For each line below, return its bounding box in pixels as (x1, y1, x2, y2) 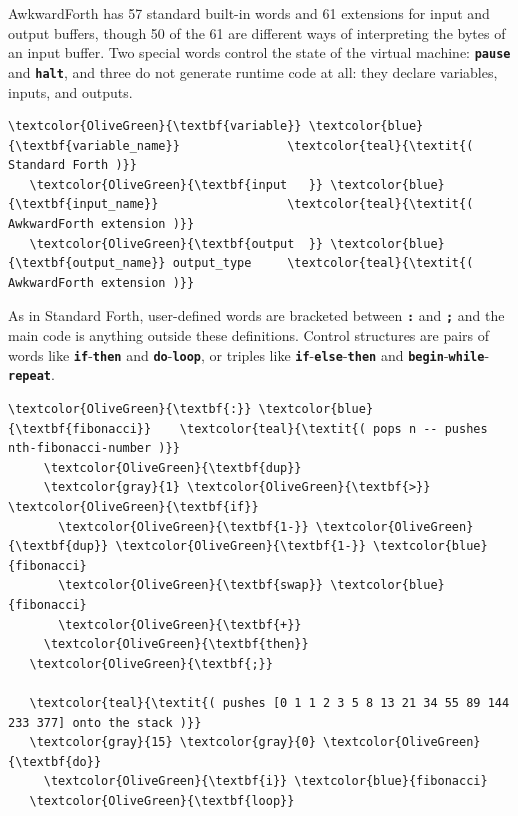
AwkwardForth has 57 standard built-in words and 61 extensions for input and (8, 3, 490, 23)
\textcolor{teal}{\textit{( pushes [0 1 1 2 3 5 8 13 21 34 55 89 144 (29, 695, 510, 710)
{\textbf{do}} (8, 754, 102, 769)
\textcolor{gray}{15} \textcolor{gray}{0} (29, 735, 316, 750)
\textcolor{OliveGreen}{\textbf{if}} (8, 499, 259, 514)
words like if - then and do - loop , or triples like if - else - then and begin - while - (8, 344, 490, 365)
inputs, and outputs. (8, 81, 133, 102)
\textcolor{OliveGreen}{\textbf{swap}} (58, 578, 323, 593)
